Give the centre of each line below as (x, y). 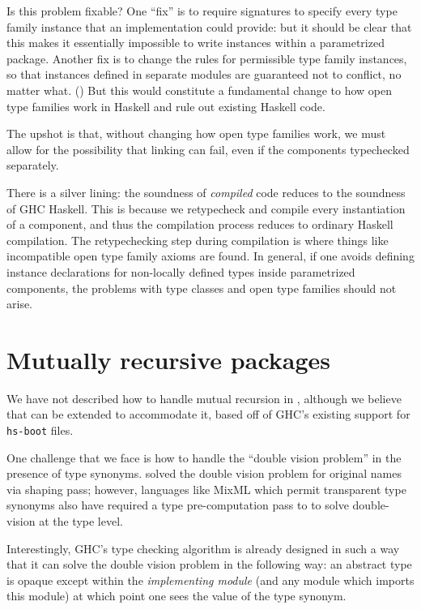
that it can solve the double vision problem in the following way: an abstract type (209, 564)
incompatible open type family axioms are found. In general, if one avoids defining (210, 256)
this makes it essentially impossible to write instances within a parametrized (196, 43)
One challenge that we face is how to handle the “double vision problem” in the (204, 457)
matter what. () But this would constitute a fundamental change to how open (199, 90)
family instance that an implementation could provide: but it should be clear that (209, 26)
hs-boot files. (40, 430)
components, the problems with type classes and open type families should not (202, 288)
